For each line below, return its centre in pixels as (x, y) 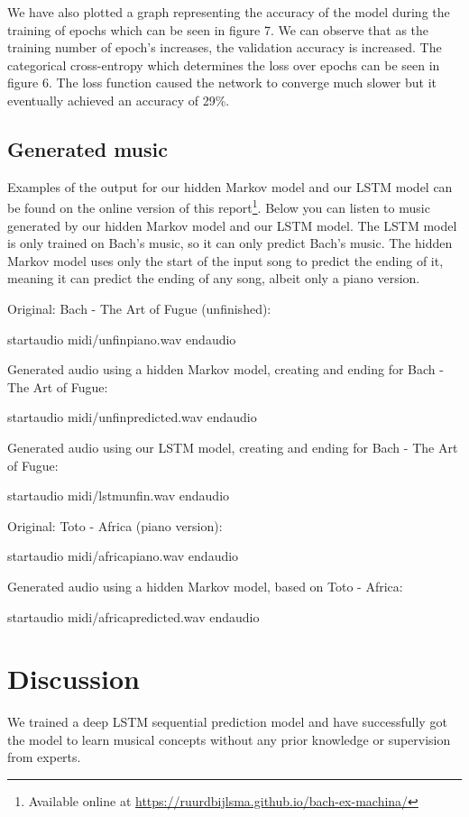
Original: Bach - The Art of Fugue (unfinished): (139, 308)
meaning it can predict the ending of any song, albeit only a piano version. (214, 278)
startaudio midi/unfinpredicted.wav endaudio (132, 417)
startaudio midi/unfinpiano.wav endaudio (122, 339)
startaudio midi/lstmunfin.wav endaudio (119, 496)
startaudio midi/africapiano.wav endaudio (123, 556)
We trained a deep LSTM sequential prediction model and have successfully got (227, 722)
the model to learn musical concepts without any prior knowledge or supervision (229, 739)
